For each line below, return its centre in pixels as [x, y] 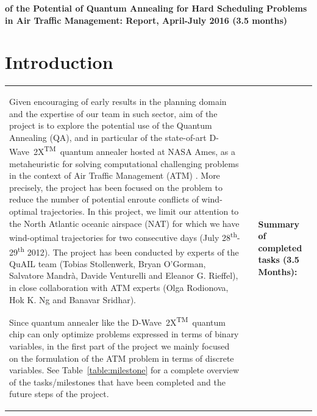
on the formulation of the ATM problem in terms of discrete [122, 358]
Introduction [59, 62]
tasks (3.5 [279, 260]
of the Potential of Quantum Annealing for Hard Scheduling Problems [156, 8]
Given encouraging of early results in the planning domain [118, 102]
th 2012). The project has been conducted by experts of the [128, 251]
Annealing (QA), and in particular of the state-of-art [108, 137]
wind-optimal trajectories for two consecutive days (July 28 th [123, 236]
